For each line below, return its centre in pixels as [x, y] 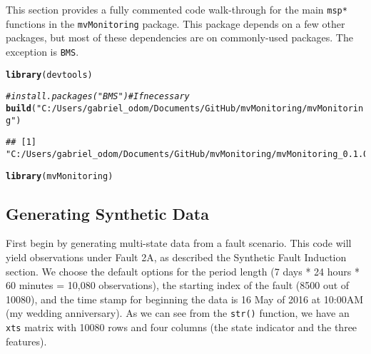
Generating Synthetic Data [107, 213]
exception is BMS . [42, 51]
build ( [21, 108]
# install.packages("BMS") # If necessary [98, 97]
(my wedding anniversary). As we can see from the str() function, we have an [178, 313]
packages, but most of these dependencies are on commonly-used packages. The [179, 37]
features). [26, 341]
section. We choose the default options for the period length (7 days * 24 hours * [183, 271]
